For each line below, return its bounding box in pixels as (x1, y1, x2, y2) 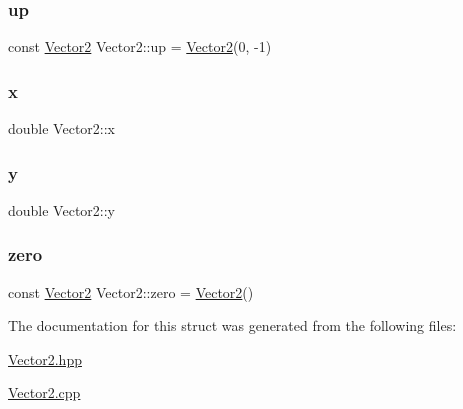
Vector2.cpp (8, 382, 81, 403)
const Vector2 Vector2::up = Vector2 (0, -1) (8, 36, 272, 57)
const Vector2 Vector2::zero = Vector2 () (8, 281, 254, 302)
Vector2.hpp (8, 348, 82, 369)
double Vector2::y (8, 199, 116, 220)
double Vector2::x (8, 118, 116, 139)
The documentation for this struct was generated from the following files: (8, 315, 457, 336)
